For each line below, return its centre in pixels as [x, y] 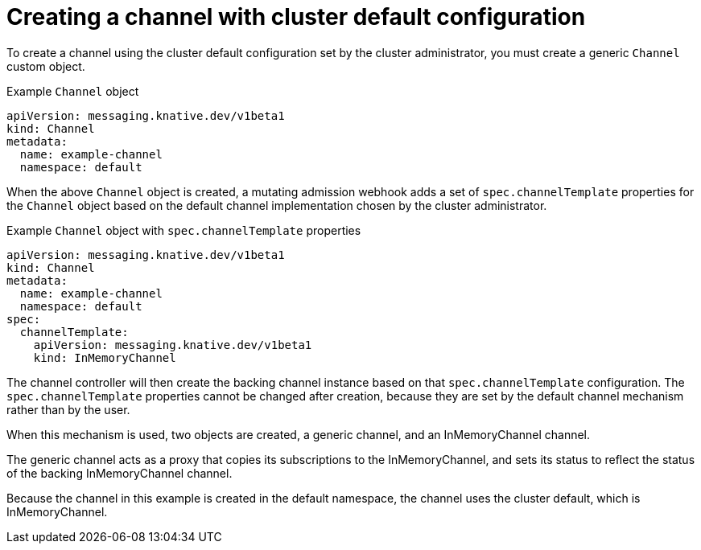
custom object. [46, 66]
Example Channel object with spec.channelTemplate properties [184, 230]
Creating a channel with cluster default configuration [296, 17]
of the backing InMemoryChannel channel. [120, 473]
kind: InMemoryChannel [105, 357]
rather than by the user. [68, 409]
